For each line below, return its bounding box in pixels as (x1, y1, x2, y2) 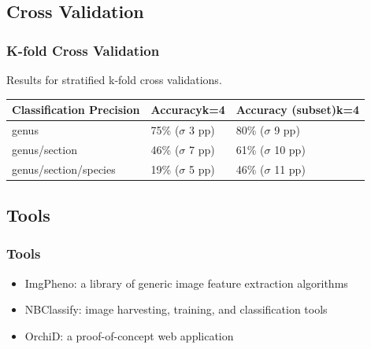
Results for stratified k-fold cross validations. (6, 72, 222, 87)
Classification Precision (12, 101, 140, 118)
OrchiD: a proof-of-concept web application (24, 327, 234, 343)
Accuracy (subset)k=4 (236, 101, 360, 118)
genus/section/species (12, 160, 116, 177)
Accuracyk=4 (150, 101, 225, 118)
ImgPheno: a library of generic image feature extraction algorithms (24, 274, 348, 291)
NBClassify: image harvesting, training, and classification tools (24, 301, 328, 318)
